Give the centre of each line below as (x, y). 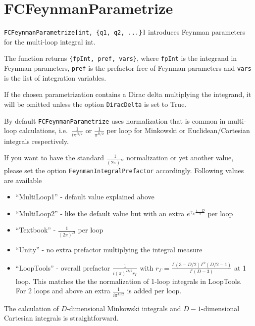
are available (23, 180)
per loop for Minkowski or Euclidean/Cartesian (178, 130)
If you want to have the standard (54, 158)
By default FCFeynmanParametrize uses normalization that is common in (115, 120)
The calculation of (31, 308)
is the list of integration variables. (55, 77)
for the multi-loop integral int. (50, 41)
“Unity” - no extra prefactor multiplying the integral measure (109, 250)
